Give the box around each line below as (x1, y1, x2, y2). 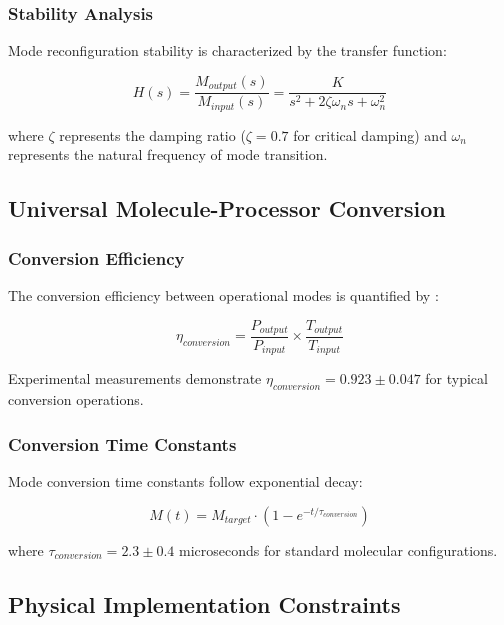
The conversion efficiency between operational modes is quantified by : (8, 284, 439, 305)
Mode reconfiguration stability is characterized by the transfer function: (8, 40, 447, 61)
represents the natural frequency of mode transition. (8, 144, 328, 165)
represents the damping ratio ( (59, 124, 246, 145)
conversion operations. (8, 389, 144, 410)
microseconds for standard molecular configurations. (178, 539, 498, 560)
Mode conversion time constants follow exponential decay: (8, 471, 363, 492)
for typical (425, 368, 488, 389)
